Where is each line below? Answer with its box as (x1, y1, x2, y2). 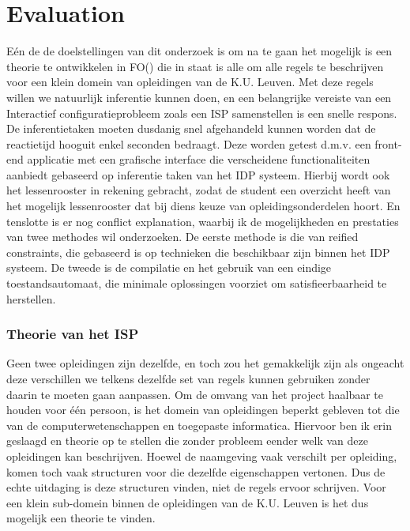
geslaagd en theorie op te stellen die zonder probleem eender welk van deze (6, 432, 368, 449)
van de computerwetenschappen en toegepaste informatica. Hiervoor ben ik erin (6, 416, 393, 433)
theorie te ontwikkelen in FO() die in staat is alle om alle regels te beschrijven (6, 58, 384, 74)
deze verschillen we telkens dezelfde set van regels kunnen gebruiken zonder (6, 371, 371, 387)
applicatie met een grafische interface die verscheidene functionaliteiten (27, 151, 371, 168)
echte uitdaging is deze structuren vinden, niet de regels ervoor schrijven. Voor (6, 479, 386, 495)
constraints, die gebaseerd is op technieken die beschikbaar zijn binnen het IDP (6, 243, 390, 260)
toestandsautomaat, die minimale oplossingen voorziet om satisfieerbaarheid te (6, 275, 387, 292)
